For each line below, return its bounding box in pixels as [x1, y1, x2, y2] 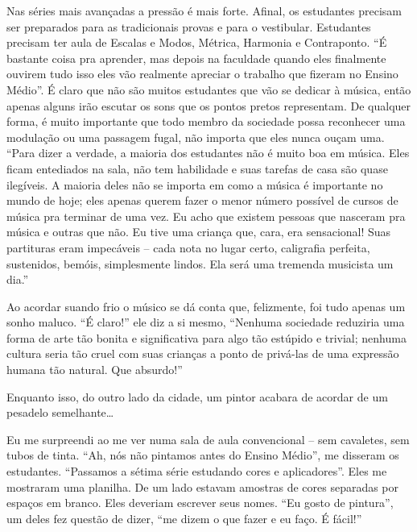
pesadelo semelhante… [6, 404, 114, 421]
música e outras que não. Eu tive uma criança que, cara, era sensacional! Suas [6, 223, 391, 240]
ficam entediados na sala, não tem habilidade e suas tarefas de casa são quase [6, 160, 388, 177]
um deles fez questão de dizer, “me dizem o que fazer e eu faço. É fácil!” [6, 509, 362, 526]
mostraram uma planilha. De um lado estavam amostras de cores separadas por [6, 478, 399, 495]
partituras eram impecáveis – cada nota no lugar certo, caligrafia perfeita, [6, 239, 370, 256]
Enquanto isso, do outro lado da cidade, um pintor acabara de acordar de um [6, 388, 388, 405]
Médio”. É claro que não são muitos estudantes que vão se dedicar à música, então [6, 81, 411, 98]
